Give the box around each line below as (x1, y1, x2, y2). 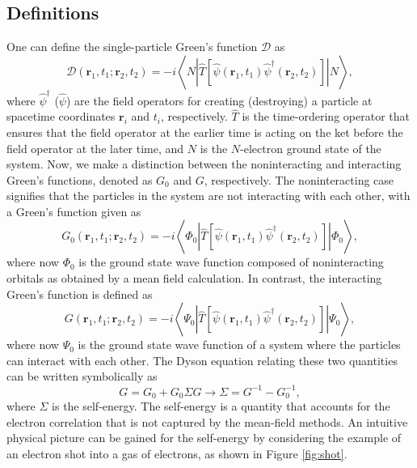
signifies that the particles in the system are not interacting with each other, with (6, 187, 411, 204)
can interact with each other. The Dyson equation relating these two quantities (6, 351, 398, 368)
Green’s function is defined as (6, 285, 153, 302)
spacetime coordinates (6, 108, 116, 125)
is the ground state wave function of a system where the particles (78, 336, 401, 353)
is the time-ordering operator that (242, 108, 410, 125)
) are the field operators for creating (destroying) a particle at (65, 91, 373, 108)
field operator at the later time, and (6, 139, 184, 156)
